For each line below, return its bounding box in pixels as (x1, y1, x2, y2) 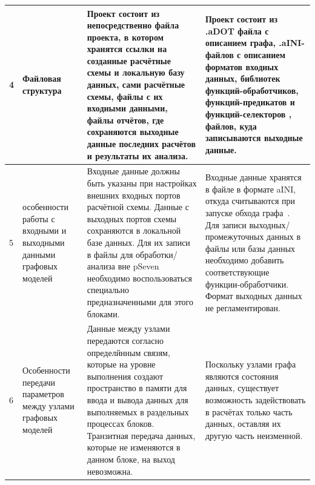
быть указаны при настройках (87, 177, 197, 190)
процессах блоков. (87, 417, 154, 430)
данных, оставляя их (205, 417, 281, 430)
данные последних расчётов (87, 137, 196, 150)
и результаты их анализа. (87, 149, 188, 162)
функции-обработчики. (205, 277, 289, 290)
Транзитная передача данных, (87, 429, 196, 441)
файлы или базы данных (205, 242, 296, 254)
